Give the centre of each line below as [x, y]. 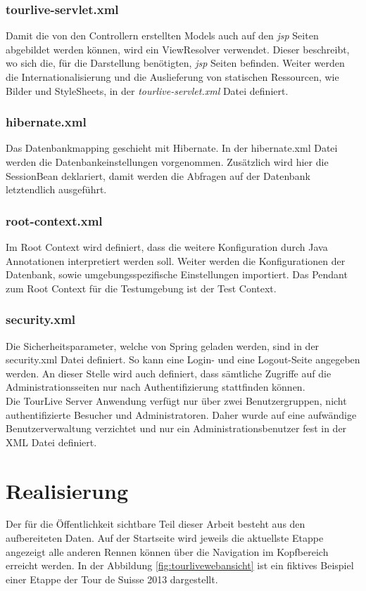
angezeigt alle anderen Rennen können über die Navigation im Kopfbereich [167, 551]
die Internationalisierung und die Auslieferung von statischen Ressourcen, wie [172, 77]
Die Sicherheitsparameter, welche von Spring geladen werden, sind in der [163, 345]
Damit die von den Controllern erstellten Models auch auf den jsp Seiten [162, 35]
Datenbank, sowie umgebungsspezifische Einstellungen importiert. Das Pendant [177, 274]
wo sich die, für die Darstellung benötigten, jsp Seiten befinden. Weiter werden [175, 63]
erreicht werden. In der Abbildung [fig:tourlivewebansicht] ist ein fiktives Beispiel [180, 565]
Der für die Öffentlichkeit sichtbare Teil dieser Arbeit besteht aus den [156, 524]
